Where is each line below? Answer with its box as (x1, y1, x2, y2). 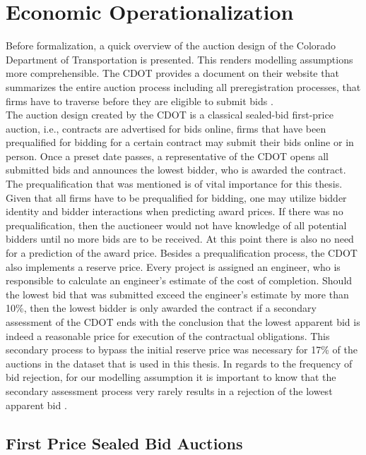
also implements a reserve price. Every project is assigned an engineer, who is (6, 259, 341, 274)
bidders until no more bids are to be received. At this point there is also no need (6, 231, 354, 246)
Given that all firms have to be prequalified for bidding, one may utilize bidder (6, 190, 347, 205)
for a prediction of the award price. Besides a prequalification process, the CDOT (6, 245, 358, 260)
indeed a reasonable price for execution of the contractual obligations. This (6, 328, 330, 343)
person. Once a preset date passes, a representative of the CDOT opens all (6, 148, 329, 163)
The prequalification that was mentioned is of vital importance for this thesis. (6, 176, 343, 191)
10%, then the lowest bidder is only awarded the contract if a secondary (6, 301, 317, 315)
